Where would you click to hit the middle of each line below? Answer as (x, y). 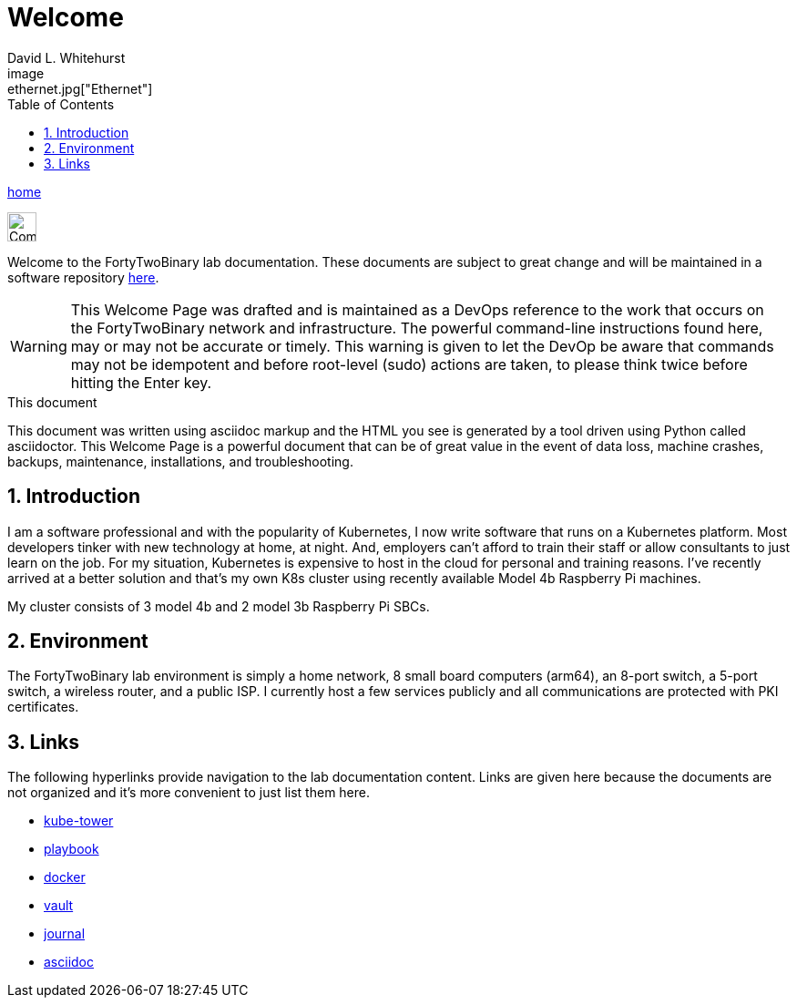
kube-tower (79, 821)
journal (65, 934)
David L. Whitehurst (66, 57)
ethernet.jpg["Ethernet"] (80, 88)
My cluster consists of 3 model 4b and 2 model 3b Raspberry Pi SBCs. (219, 606)
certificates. (43, 707)
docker (65, 877)
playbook (72, 849)
